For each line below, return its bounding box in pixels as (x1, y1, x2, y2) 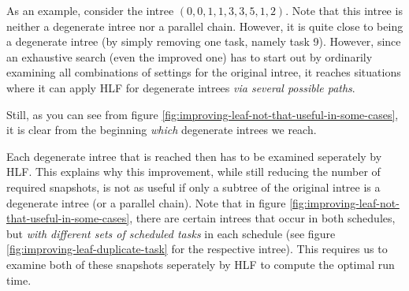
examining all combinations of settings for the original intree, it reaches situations (6, 64, 401, 80)
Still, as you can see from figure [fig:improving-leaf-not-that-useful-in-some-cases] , (6, 106, 399, 122)
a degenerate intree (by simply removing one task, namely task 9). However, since (6, 33, 401, 50)
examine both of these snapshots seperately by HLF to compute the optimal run (6, 256, 395, 272)
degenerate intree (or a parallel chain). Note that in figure (6, 194, 286, 211)
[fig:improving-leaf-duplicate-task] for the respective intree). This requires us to (6, 241, 388, 257)
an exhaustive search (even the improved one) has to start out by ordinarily (6, 48, 373, 65)
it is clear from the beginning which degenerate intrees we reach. (6, 121, 317, 138)
